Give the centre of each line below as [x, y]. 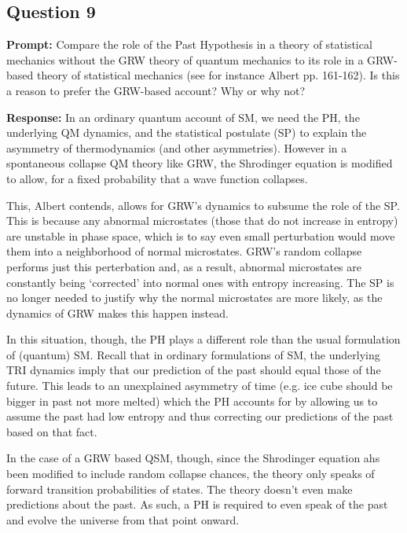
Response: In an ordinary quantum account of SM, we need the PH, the [183, 117]
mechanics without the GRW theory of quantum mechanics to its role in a [185, 59]
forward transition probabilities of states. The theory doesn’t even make [180, 489]
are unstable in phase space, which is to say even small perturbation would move [201, 235]
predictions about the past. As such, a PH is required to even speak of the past [197, 504]
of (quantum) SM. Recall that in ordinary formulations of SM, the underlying [193, 354]
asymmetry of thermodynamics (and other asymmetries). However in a [177, 147]
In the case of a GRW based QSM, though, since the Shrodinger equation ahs [193, 458]
